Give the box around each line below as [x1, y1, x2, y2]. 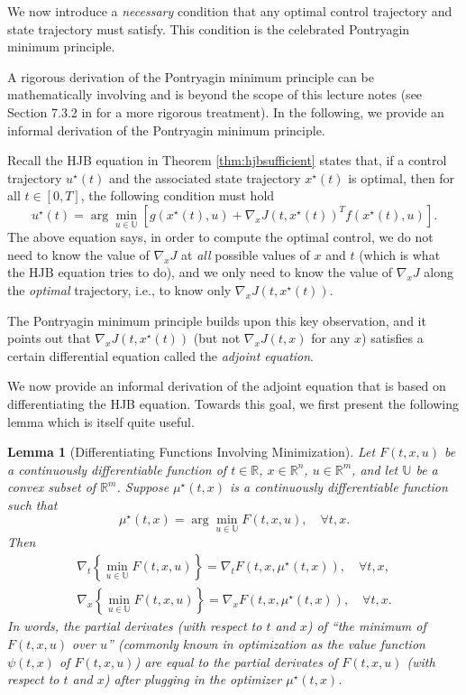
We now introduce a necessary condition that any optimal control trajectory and [7, 2, 452, 20]
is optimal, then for [348, 168, 455, 187]
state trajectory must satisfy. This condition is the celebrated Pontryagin [7, 19, 410, 38]
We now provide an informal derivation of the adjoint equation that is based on [7, 376, 446, 395]
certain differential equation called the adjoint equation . [7, 346, 315, 365]
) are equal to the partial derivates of [134, 652, 338, 671]
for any [311, 329, 351, 347]
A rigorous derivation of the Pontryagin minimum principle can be [7, 67, 374, 86]
